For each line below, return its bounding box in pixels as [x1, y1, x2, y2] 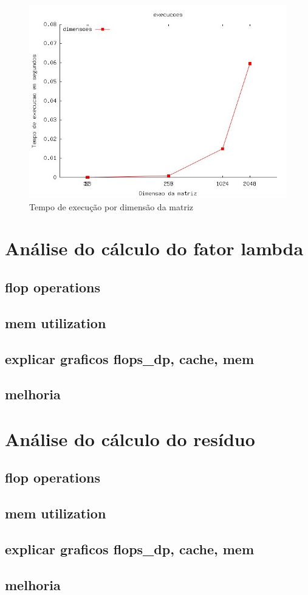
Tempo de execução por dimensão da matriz [29, 200, 194, 213]
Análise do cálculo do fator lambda [5, 236, 304, 261]
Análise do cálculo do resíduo [5, 426, 255, 451]
